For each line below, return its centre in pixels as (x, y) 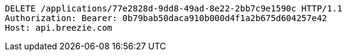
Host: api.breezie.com (59, 28)
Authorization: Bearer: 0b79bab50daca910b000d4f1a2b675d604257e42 (166, 18)
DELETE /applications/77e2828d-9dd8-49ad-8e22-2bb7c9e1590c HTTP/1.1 (174, 8)
